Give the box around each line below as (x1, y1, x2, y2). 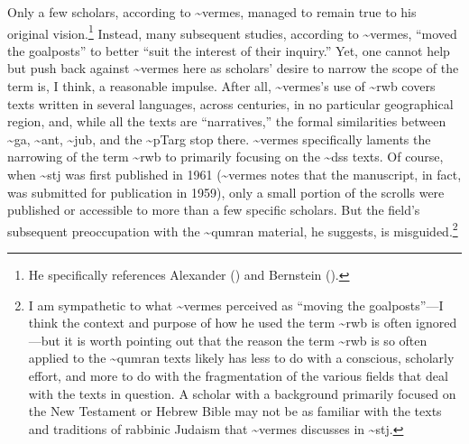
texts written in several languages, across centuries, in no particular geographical (7, 94, 454, 113)
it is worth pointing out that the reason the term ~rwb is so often (64, 330, 428, 349)
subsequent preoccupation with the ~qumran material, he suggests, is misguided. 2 (7, 218, 458, 240)
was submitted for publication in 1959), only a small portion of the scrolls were (7, 182, 445, 201)
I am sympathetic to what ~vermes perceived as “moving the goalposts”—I (28, 295, 444, 314)
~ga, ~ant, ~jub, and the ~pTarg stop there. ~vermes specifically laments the (7, 129, 431, 148)
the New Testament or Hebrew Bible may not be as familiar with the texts (28, 402, 442, 421)
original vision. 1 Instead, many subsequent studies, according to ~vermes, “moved (7, 21, 457, 42)
